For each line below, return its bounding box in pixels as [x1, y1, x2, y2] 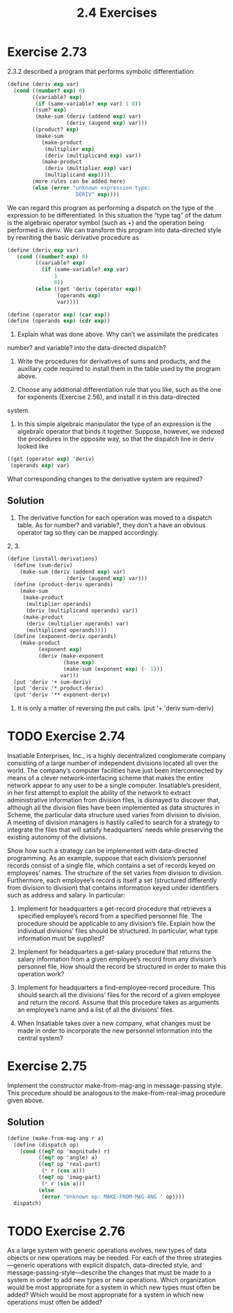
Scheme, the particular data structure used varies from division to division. [7, 811, 221, 819]
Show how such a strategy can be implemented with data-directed [7, 847, 198, 855]
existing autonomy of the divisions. [7, 833, 108, 842]
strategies [193, 1254, 223, 1262]
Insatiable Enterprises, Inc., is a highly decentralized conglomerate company [7, 752, 226, 760]
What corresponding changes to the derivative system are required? [7, 475, 203, 483]
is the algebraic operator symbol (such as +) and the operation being [7, 218, 204, 227]
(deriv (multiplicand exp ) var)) [44, 152, 141, 159]
